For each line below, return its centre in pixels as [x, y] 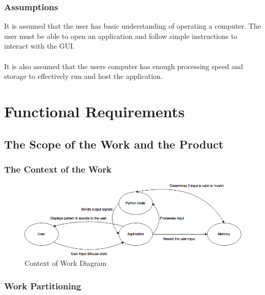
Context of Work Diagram [66, 263]
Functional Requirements [94, 111]
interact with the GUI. [40, 46]
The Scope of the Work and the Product [114, 144]
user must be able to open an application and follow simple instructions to [121, 36]
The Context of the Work [58, 169]
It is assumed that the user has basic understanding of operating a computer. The [132, 26]
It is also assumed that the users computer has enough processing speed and [124, 66]
